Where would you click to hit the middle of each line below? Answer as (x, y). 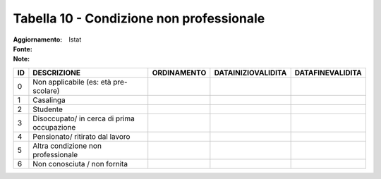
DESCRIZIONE (57, 73)
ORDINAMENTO (179, 73)
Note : (22, 59)
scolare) (46, 90)
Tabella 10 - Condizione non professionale (139, 18)
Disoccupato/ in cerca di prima (84, 118)
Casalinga (49, 100)
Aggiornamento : (38, 39)
